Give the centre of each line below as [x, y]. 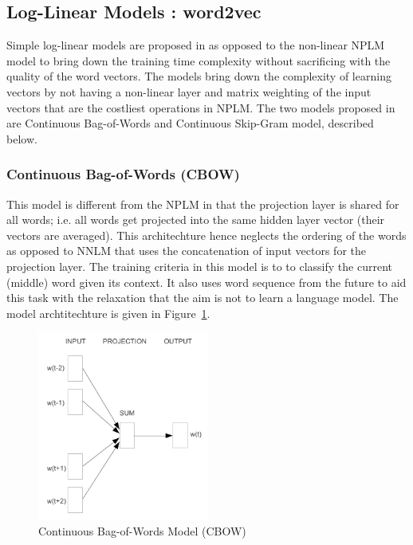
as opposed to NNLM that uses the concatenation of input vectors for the [186, 251]
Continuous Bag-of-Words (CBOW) [123, 174]
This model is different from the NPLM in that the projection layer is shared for [203, 204]
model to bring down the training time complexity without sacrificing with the [199, 60]
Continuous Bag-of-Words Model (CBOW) [142, 531]
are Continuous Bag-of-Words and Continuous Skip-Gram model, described [190, 123]
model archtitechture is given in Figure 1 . [108, 313]
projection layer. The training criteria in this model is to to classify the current [199, 266]
